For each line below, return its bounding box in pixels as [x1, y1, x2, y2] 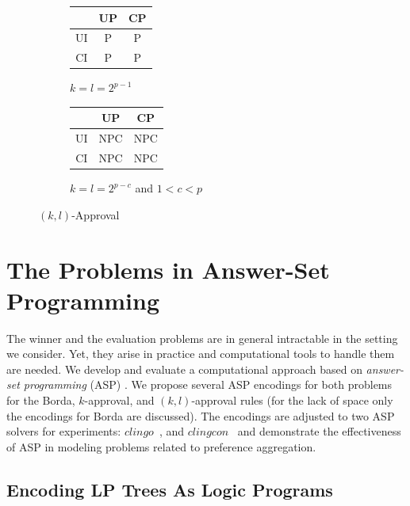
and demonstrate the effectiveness [237, 423, 401, 439]
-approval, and [84, 392, 155, 409]
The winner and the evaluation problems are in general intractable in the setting [6, 329, 398, 346]
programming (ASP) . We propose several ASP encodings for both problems [23, 376, 393, 393]
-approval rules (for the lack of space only [191, 392, 393, 409]
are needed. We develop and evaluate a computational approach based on [6, 360, 362, 377]
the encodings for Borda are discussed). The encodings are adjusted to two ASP [6, 407, 395, 424]
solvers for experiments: [6, 423, 121, 439]
